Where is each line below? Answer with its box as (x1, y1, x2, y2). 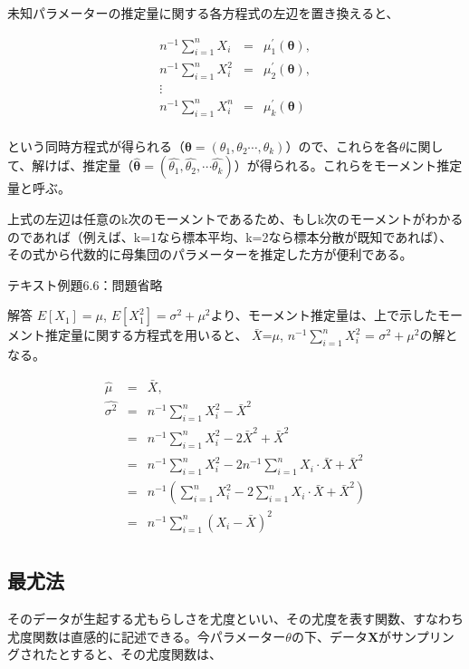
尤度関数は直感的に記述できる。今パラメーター (7, 626, 286, 645)
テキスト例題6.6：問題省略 (7, 275, 163, 294)
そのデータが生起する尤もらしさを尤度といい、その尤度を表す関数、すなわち (7, 609, 464, 628)
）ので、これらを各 (285, 136, 399, 155)
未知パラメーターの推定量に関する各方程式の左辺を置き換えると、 (7, 4, 399, 22)
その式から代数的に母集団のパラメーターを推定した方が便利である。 (7, 245, 413, 264)
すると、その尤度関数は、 (70, 645, 223, 664)
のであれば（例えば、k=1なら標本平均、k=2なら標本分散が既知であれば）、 (7, 227, 453, 246)
